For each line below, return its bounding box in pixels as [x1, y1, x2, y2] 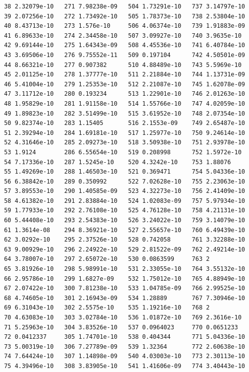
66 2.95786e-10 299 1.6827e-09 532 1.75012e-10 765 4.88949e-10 [4, 275, 245, 282]
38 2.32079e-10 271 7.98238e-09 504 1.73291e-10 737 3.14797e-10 [4, 3, 245, 10]
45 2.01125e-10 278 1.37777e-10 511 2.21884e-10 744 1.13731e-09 [4, 71, 245, 78]
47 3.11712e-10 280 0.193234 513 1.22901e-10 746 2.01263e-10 [4, 90, 245, 98]
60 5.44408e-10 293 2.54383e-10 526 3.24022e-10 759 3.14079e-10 [4, 217, 245, 224]
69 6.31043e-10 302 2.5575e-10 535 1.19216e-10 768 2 [4, 304, 210, 311]
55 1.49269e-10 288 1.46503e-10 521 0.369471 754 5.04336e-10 [4, 168, 245, 176]
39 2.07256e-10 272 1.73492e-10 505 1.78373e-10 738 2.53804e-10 [4, 12, 245, 20]
